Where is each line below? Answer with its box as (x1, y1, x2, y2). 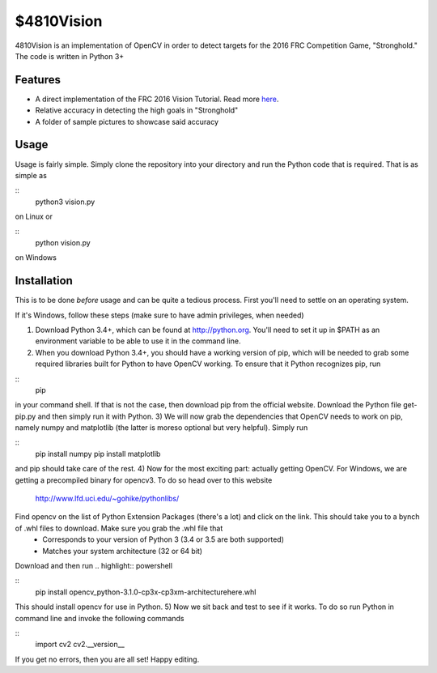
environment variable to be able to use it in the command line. (35, 336, 241, 346)
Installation (15, 274, 73, 288)
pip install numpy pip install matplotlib (35, 449, 161, 458)
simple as (15, 170, 48, 180)
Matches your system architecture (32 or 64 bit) (42, 546, 202, 556)
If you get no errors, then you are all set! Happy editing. (15, 654, 200, 664)
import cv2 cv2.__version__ (35, 640, 125, 650)
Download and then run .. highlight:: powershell (15, 560, 173, 570)
